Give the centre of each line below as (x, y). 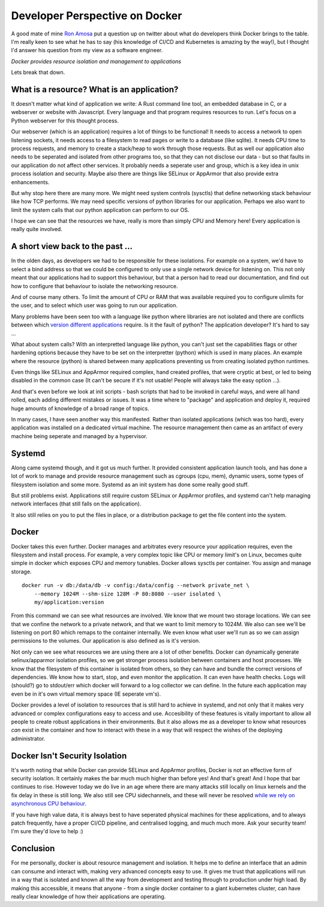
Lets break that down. (38, 73)
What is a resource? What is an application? (95, 89)
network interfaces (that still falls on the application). (76, 504)
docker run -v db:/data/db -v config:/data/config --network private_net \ (136, 586)
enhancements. (30, 182)
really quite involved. (37, 229)
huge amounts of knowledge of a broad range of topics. (80, 408)
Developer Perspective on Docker (97, 16)
